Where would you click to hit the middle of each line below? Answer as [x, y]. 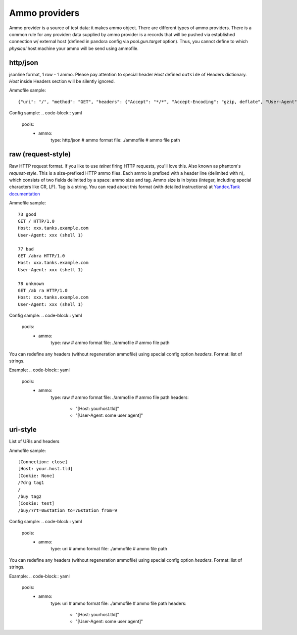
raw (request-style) [40, 154]
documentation [25, 194]
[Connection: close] [43, 462]
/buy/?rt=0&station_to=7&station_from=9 [68, 510]
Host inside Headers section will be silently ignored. [62, 81]
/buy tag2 [30, 497]
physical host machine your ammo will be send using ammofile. [74, 48]
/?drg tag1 [31, 483]
